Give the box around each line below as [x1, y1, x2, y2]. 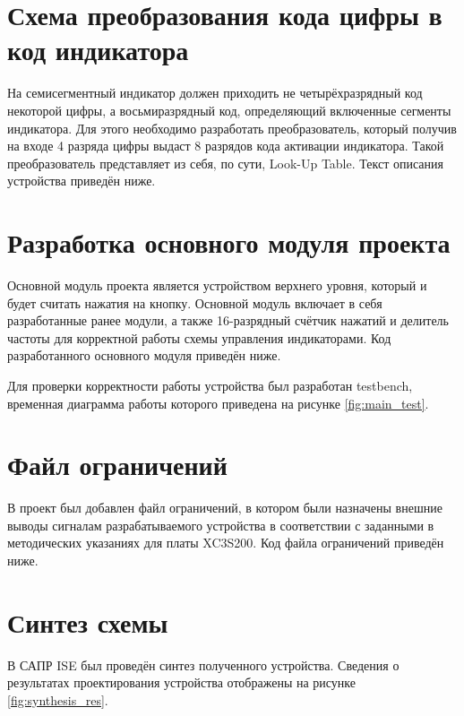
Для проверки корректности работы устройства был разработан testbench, [7, 375, 413, 394]
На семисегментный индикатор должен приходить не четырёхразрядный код [7, 83, 423, 102]
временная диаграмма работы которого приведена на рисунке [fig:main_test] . [7, 393, 429, 412]
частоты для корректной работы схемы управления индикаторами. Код [7, 328, 391, 347]
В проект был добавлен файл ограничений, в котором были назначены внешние [7, 498, 443, 517]
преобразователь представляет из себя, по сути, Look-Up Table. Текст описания [7, 153, 443, 172]
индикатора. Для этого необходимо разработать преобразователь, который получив [7, 118, 457, 137]
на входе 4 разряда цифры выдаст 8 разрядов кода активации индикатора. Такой [7, 136, 444, 155]
